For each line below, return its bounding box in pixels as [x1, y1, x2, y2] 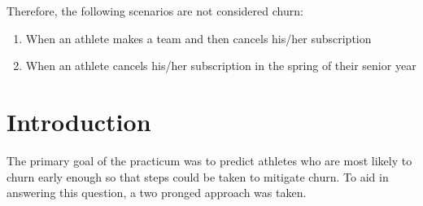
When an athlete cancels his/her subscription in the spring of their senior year [25, 57, 416, 74]
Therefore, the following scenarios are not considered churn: [7, 2, 303, 19]
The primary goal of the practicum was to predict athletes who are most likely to [7, 151, 412, 169]
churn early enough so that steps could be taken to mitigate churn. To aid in [7, 168, 389, 185]
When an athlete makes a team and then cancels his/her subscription [25, 29, 372, 46]
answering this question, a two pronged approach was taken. [7, 184, 307, 201]
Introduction [7, 104, 151, 138]
